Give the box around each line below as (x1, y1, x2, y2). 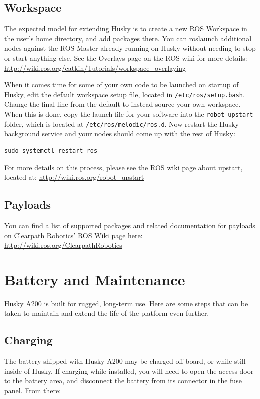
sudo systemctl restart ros (4, 147, 98, 154)
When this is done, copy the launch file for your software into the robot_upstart (4, 109, 253, 119)
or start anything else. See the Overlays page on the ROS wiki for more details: (4, 52, 247, 63)
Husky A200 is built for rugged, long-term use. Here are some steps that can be (4, 298, 248, 308)
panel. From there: (4, 385, 61, 395)
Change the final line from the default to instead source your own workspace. (4, 99, 241, 109)
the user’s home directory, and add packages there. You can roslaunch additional (4, 33, 252, 43)
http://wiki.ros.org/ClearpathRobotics (4, 240, 122, 250)
